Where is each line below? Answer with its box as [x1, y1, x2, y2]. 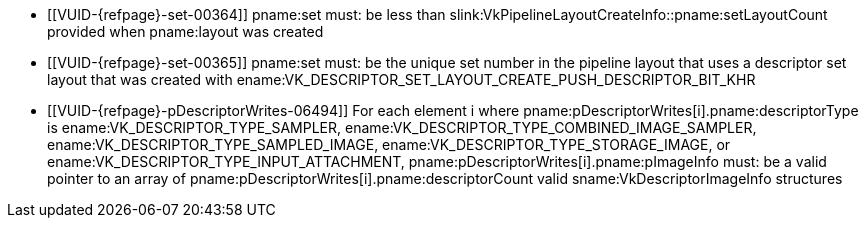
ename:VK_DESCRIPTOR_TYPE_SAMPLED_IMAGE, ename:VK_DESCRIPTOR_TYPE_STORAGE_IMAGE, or [47, 136, 731, 153]
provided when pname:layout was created [47, 23, 324, 40]
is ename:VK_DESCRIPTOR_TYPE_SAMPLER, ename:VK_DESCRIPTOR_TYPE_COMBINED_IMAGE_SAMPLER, [47, 119, 757, 136]
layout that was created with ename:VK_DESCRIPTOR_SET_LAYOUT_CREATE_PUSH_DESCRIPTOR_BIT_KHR [47, 71, 756, 88]
